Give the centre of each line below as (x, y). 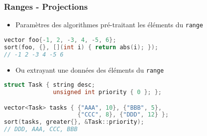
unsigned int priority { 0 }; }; (107, 92)
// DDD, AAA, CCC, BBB (41, 129)
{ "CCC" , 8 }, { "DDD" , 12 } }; (123, 115)
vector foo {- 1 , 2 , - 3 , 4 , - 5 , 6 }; (60, 40)
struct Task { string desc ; (50, 85)
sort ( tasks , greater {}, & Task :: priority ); (74, 122)
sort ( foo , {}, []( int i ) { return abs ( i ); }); (81, 47)
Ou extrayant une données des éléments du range (90, 69)
